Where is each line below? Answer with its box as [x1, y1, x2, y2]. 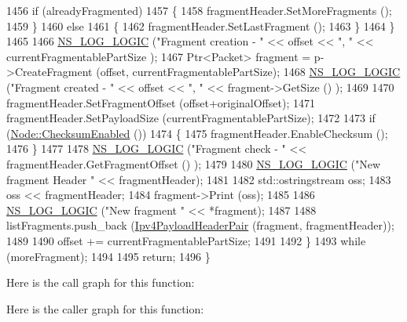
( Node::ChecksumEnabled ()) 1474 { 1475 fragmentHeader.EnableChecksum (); [6, 125, 388, 141]
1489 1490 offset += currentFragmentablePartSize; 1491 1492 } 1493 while [6, 232, 366, 248]
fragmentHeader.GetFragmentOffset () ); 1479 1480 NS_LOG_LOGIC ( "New [6, 155, 381, 172]
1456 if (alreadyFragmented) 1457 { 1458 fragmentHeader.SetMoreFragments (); [6, 2, 392, 18]
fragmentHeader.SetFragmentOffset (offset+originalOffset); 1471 [6, 94, 315, 110]
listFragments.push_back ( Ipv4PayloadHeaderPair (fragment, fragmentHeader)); [6, 217, 394, 233]
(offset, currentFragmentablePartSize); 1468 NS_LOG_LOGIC [96, 63, 401, 80]
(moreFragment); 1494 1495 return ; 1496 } [6, 248, 211, 264]
